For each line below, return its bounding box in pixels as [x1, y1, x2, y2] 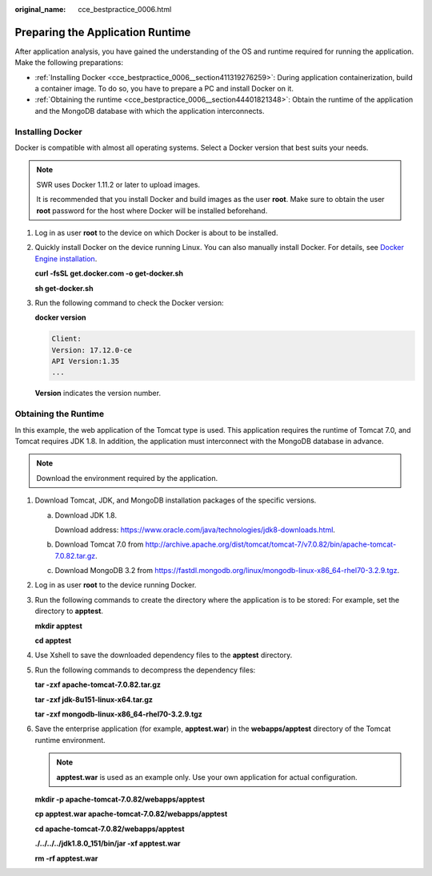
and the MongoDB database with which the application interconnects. [34, 106, 265, 115]
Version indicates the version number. [34, 389, 162, 398]
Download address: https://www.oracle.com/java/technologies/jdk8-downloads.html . [54, 525, 336, 535]
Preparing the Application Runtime [14, 25, 191, 39]
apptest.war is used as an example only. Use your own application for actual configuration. [56, 772, 358, 781]
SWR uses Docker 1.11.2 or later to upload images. [36, 180, 200, 189]
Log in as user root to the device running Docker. [34, 580, 197, 590]
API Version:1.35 [51, 357, 120, 366]
